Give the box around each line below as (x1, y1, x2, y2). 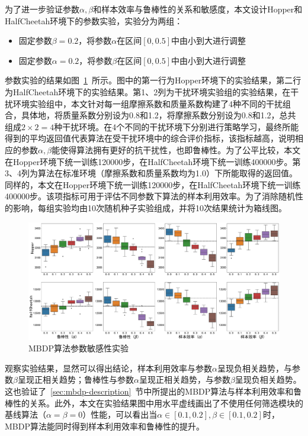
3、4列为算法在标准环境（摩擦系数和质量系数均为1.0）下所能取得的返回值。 (5, 167, 297, 179)
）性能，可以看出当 (82, 408, 158, 421)
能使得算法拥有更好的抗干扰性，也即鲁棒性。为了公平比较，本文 (52, 143, 301, 156)
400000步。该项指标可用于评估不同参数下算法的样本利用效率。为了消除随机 (5, 190, 295, 202)
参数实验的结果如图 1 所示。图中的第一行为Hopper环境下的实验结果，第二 (5, 74, 293, 86)
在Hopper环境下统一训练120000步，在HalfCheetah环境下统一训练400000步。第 (5, 155, 301, 167)
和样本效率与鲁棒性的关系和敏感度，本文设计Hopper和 (93, 3, 303, 15)
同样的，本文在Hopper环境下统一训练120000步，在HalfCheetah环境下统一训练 (5, 178, 301, 190)
